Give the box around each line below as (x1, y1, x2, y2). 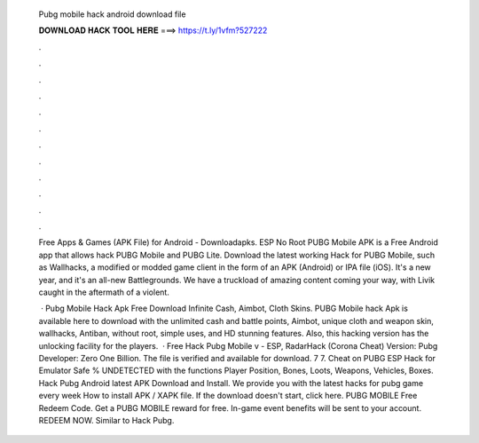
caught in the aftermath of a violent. (38, 287, 170, 297)
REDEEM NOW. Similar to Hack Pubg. (38, 415, 175, 425)
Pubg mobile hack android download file (38, 9, 186, 20)
